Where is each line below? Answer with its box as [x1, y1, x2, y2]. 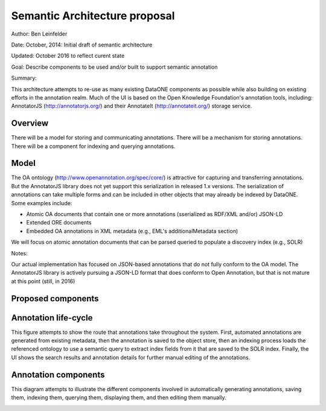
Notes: [11, 249, 28, 256]
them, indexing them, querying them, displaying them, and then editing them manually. [11, 394, 226, 401]
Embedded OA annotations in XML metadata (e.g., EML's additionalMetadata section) [26, 227, 238, 235]
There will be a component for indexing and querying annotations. [11, 142, 176, 150]
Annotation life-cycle [11, 313, 93, 323]
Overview [11, 118, 49, 129]
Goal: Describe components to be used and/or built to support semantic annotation [11, 63, 218, 71]
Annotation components [11, 369, 105, 380]
